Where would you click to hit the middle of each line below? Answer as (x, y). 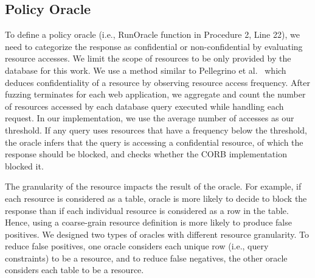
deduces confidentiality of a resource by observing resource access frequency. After (157, 82)
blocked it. (24, 166)
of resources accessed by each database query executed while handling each (144, 106)
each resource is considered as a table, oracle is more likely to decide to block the (156, 198)
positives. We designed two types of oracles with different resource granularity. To (157, 234)
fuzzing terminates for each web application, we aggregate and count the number (155, 94)
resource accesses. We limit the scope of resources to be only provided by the (148, 58)
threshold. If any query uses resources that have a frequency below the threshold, (156, 130)
